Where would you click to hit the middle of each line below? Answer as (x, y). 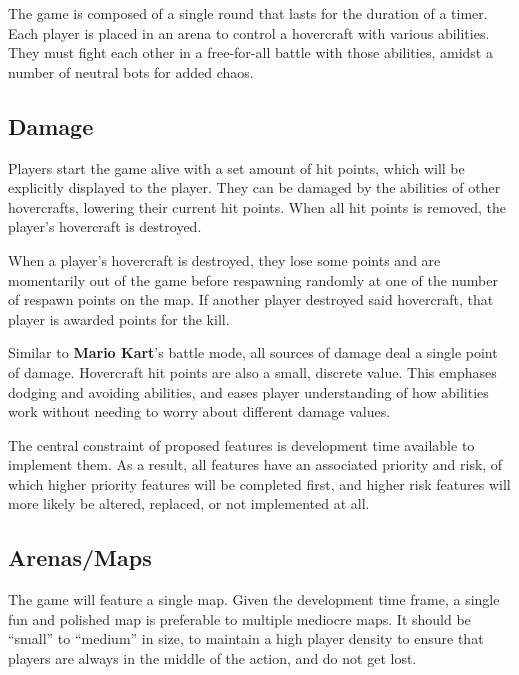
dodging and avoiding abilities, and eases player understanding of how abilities (248, 391)
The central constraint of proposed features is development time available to (241, 444)
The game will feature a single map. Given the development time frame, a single (254, 599)
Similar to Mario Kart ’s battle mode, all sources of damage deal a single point (253, 352)
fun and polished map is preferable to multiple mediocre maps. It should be (239, 618)
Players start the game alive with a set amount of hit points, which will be (236, 167)
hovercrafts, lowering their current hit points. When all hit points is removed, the (257, 206)
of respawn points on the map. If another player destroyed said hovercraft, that (251, 299)
